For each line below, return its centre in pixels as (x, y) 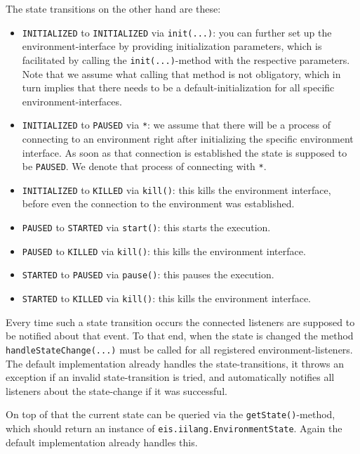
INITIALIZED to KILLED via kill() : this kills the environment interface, (176, 189)
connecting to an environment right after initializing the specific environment (188, 138)
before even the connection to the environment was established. (158, 203)
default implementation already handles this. (102, 442)
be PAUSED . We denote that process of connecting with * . (144, 166)
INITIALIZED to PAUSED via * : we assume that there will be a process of (176, 125)
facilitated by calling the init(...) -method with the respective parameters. (186, 59)
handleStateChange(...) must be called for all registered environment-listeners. (179, 349)
